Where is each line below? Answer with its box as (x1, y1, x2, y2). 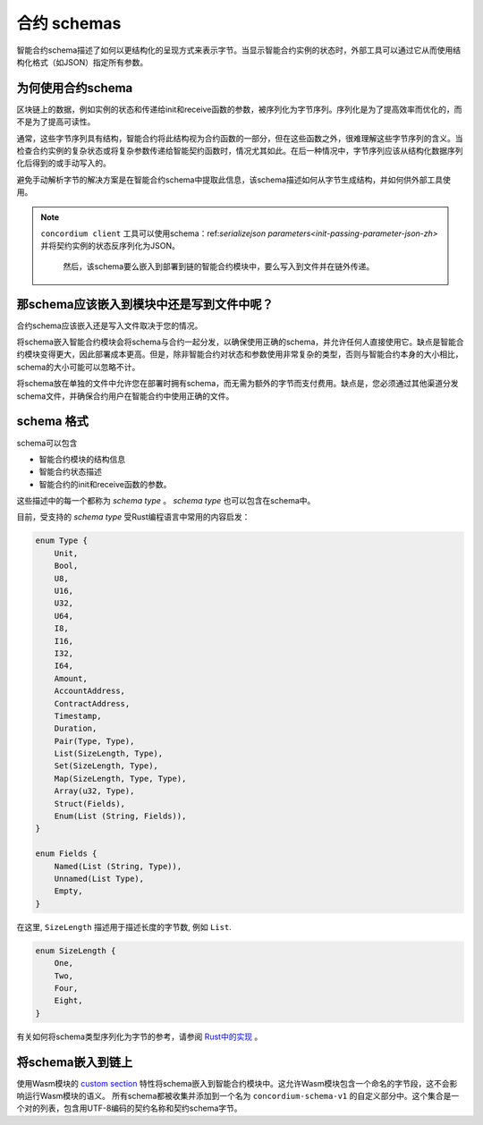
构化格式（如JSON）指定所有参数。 (16, 56, 148, 67)
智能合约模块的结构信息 (38, 453, 125, 464)
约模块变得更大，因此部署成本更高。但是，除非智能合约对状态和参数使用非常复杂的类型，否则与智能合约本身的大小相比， (16, 349, 463, 359)
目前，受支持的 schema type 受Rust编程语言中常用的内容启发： (16, 512, 250, 522)
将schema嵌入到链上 (16, 1054, 133, 1070)
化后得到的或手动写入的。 (16, 157, 111, 169)
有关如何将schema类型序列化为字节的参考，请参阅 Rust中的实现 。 (16, 1031, 263, 1042)
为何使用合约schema (16, 80, 133, 96)
